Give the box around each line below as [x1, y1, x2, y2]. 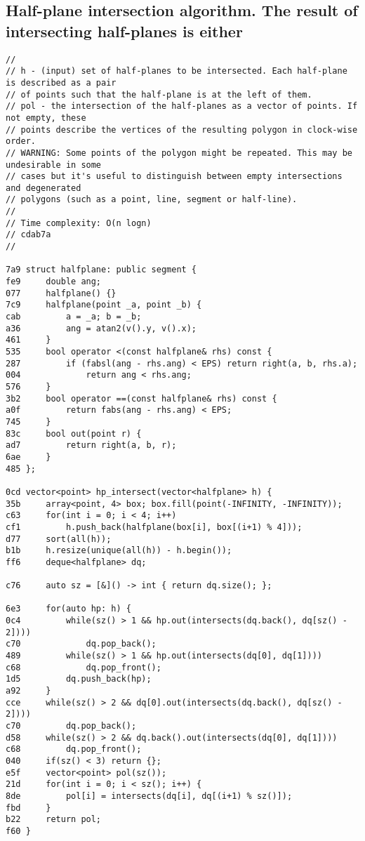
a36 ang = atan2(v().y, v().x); [6, 323, 197, 333]
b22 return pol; [6, 814, 102, 825]
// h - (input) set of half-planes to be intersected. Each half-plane [6, 66, 347, 77]
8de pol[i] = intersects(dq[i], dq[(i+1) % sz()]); [6, 790, 293, 801]
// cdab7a [6, 230, 51, 240]
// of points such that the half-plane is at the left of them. [6, 89, 312, 100]
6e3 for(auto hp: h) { [6, 604, 131, 614]
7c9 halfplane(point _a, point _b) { [6, 300, 202, 310]
